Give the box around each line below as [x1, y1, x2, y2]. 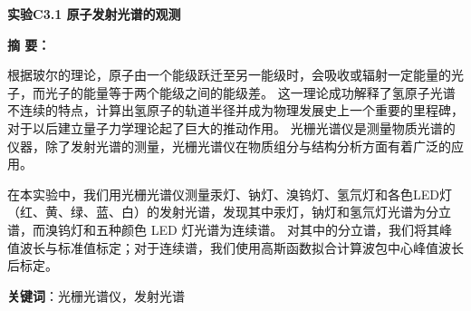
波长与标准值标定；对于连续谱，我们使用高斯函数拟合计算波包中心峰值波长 [19, 238, 464, 257]
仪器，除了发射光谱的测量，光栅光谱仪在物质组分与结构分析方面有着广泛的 [7, 136, 451, 155]
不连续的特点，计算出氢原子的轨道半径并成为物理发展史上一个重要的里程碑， [7, 101, 464, 120]
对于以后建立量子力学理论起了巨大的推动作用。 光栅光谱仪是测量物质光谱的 [7, 118, 456, 137]
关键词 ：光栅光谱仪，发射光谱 [7, 286, 185, 305]
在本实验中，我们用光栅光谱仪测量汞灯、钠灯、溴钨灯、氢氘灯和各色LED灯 [7, 184, 452, 203]
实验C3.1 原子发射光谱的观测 [7, 5, 181, 23]
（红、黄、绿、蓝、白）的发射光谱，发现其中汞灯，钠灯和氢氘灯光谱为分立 [7, 202, 451, 221]
